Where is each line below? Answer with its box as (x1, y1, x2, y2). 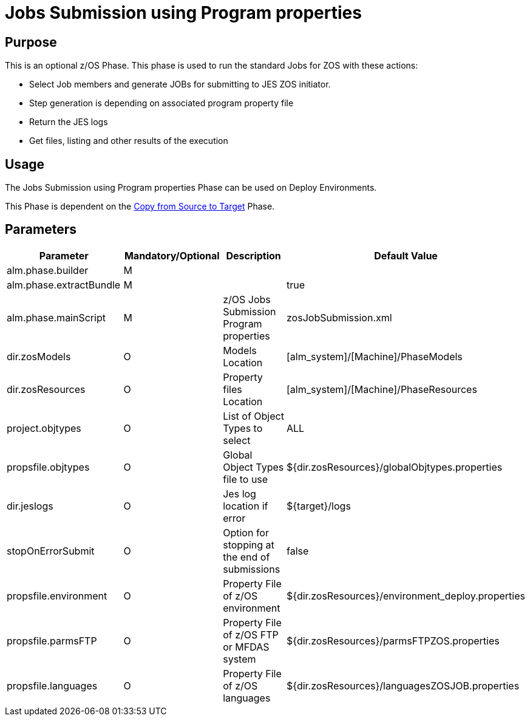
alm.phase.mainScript (7, 311, 106, 324)
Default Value (374, 249, 438, 262)
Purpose (5, 34, 57, 50)
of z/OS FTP (223, 628, 279, 641)
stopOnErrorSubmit (7, 544, 95, 557)
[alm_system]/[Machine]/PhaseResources (287, 383, 477, 395)
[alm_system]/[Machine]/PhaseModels (287, 350, 463, 363)
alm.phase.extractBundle (7, 278, 121, 291)
